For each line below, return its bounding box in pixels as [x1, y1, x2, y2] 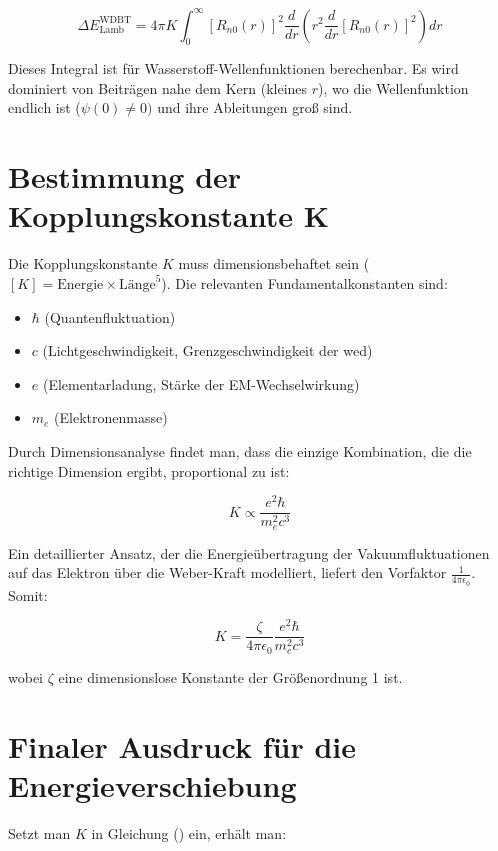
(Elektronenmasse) [54, 407, 168, 428]
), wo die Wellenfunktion [318, 77, 469, 98]
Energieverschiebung [8, 764, 297, 805]
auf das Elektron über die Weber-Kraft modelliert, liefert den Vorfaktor [8, 562, 447, 583]
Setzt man [8, 822, 71, 843]
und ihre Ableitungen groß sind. [157, 97, 353, 118]
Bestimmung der [8, 156, 242, 197]
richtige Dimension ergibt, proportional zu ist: [8, 460, 290, 481]
